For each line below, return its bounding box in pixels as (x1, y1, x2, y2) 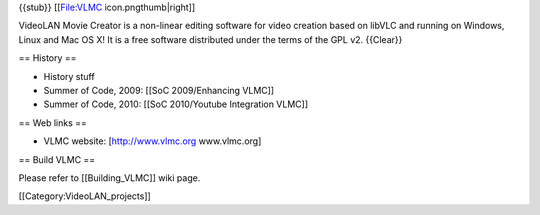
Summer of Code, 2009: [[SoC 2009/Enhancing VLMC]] (43, 84, 275, 96)
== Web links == (18, 116, 87, 129)
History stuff (43, 70, 95, 82)
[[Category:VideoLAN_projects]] (18, 190, 152, 202)
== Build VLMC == (18, 153, 96, 165)
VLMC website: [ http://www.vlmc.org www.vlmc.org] (43, 135, 262, 147)
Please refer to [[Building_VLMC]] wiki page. (18, 171, 201, 184)
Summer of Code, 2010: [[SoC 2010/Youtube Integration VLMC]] (43, 98, 309, 110)
